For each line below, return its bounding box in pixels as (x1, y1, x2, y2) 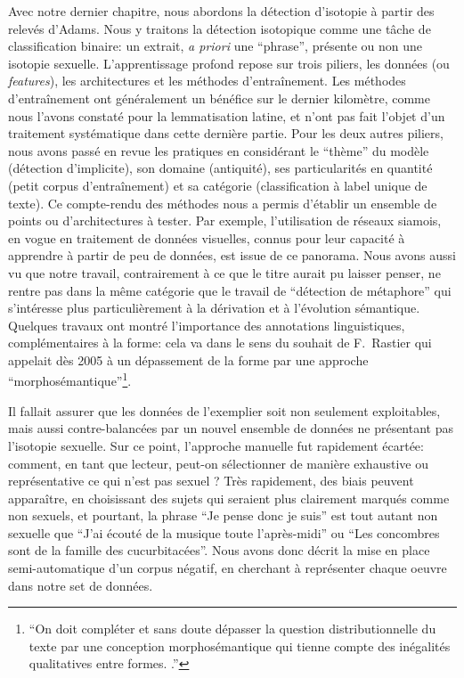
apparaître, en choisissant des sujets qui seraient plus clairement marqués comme (8, 488, 450, 507)
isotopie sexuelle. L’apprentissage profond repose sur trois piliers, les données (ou (8, 53, 450, 72)
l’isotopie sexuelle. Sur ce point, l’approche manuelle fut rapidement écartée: (8, 436, 424, 454)
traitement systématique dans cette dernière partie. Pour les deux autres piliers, (8, 124, 444, 143)
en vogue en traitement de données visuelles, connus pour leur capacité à (8, 228, 405, 247)
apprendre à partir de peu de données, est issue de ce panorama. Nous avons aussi (8, 246, 456, 265)
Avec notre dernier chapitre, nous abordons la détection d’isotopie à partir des (8, 2, 435, 20)
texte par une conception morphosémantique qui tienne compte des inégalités (28, 636, 451, 655)
